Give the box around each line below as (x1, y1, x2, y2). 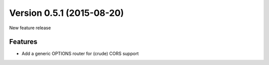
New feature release (9, 25, 51, 31)
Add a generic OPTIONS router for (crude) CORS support (21, 51, 139, 57)
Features (9, 38, 37, 46)
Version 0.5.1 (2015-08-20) (9, 7, 124, 18)
